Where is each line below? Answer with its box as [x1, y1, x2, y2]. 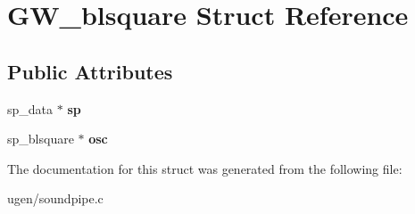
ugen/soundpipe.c [7, 189, 104, 208]
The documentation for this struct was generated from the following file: [7, 159, 403, 177]
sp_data [7, 99, 54, 118]
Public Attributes [7, 57, 173, 85]
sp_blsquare [7, 129, 74, 148]
